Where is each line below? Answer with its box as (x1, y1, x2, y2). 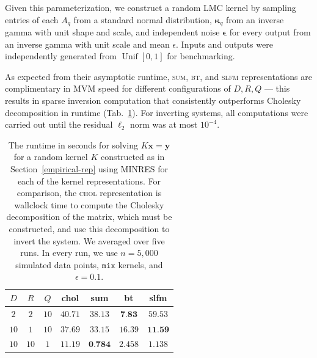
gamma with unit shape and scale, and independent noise (5, 26, 220, 38)
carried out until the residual (5, 118, 113, 131)
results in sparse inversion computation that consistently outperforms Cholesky (5, 94, 301, 107)
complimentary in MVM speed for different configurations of (5, 82, 231, 95)
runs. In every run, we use (20, 246, 118, 259)
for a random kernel (13, 150, 88, 163)
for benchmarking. (167, 49, 235, 62)
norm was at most (130, 118, 198, 131)
